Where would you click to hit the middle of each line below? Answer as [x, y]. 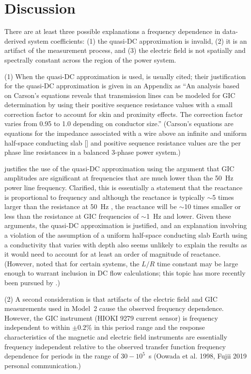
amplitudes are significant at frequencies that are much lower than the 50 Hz [119, 178]
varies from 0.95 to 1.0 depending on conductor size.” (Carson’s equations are [119, 123]
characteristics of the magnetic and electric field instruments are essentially [116, 336]
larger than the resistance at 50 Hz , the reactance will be [91, 206]
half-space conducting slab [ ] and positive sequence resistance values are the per [123, 142]
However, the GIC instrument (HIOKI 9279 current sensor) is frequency [111, 317]
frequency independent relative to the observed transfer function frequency [115, 346]
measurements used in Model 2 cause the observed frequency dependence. [114, 308]
